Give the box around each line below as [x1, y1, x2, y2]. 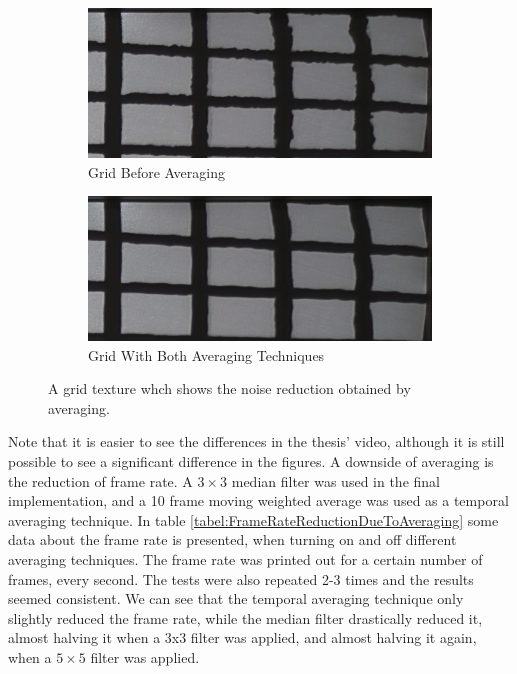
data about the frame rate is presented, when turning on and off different [8, 529, 457, 550]
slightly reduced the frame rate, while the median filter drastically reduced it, [8, 607, 483, 628]
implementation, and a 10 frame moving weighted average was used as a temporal [8, 490, 509, 511]
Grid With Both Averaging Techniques [88, 344, 325, 365]
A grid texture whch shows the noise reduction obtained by [48, 378, 411, 399]
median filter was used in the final [231, 470, 440, 491]
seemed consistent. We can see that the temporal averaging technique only [8, 588, 464, 609]
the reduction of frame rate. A [8, 470, 193, 491]
